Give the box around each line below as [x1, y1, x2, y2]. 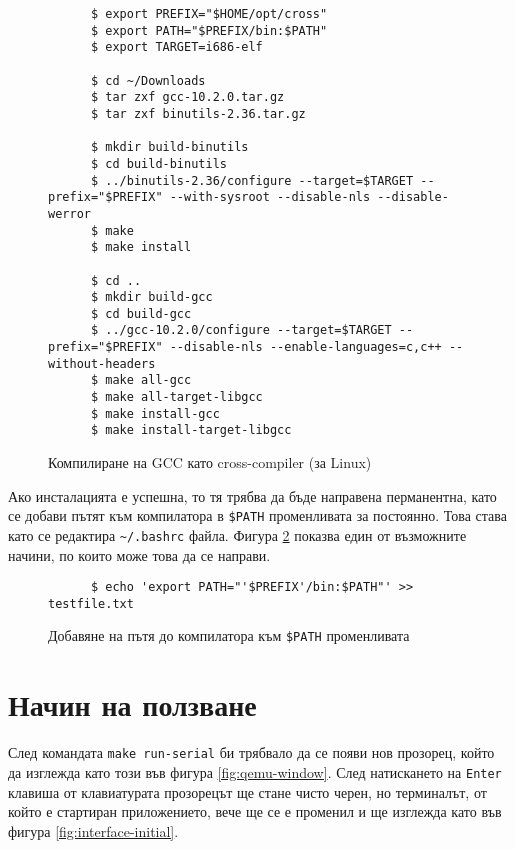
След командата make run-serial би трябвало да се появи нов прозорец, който [8, 742, 495, 763]
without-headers [48, 356, 156, 371]
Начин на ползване [8, 684, 257, 725]
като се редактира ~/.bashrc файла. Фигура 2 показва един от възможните [8, 524, 467, 545]
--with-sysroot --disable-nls [169, 190, 371, 205]
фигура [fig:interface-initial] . [8, 820, 179, 841]
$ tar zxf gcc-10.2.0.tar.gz [90, 90, 285, 105]
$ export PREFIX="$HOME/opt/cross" [90, 7, 328, 21]
